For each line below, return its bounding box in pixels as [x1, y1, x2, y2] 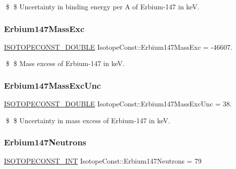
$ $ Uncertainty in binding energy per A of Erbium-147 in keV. [5, 1, 199, 11]
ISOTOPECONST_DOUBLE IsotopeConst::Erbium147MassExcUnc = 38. [4, 99, 232, 109]
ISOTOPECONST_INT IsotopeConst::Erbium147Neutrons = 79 [4, 155, 202, 166]
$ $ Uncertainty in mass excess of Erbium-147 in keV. [5, 115, 170, 125]
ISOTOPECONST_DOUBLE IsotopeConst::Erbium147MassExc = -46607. [4, 41, 233, 52]
